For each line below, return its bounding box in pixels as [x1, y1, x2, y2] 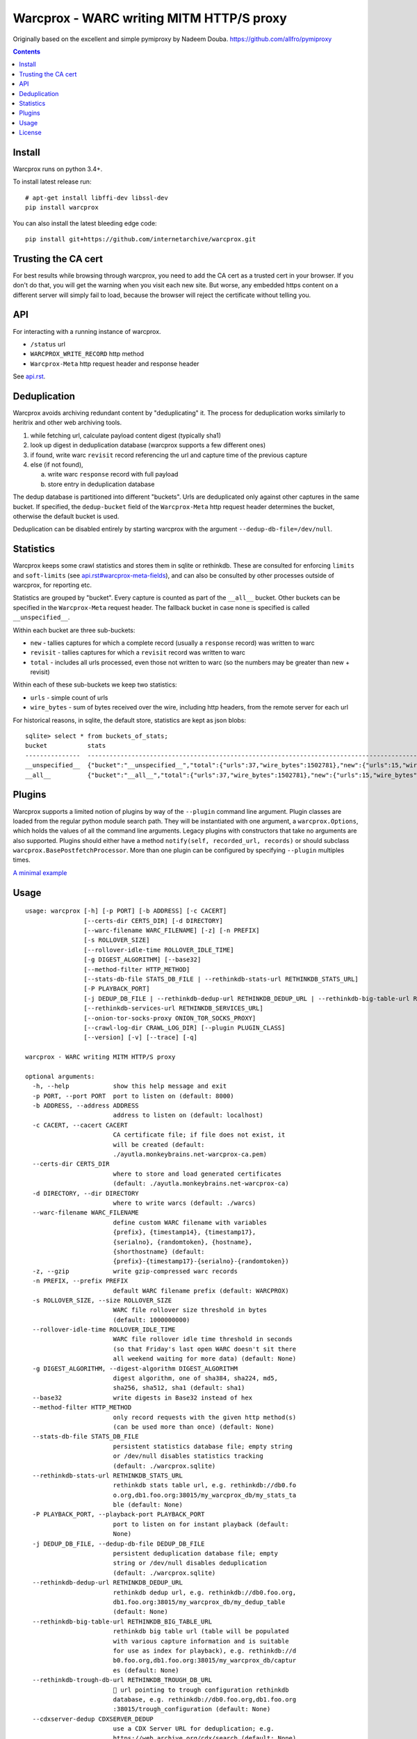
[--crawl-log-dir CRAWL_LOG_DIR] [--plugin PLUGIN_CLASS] [83, 1023, 286, 1032]
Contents [13, 47, 41, 56]
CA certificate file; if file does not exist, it [113, 1131, 286, 1139]
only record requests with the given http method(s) [113, 1413, 297, 1421]
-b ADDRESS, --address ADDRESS [32, 1102, 139, 1109]
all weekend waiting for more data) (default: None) [113, 1355, 297, 1363]
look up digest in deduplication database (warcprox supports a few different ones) [30, 441, 266, 449]
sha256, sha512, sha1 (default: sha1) [113, 1384, 245, 1392]
